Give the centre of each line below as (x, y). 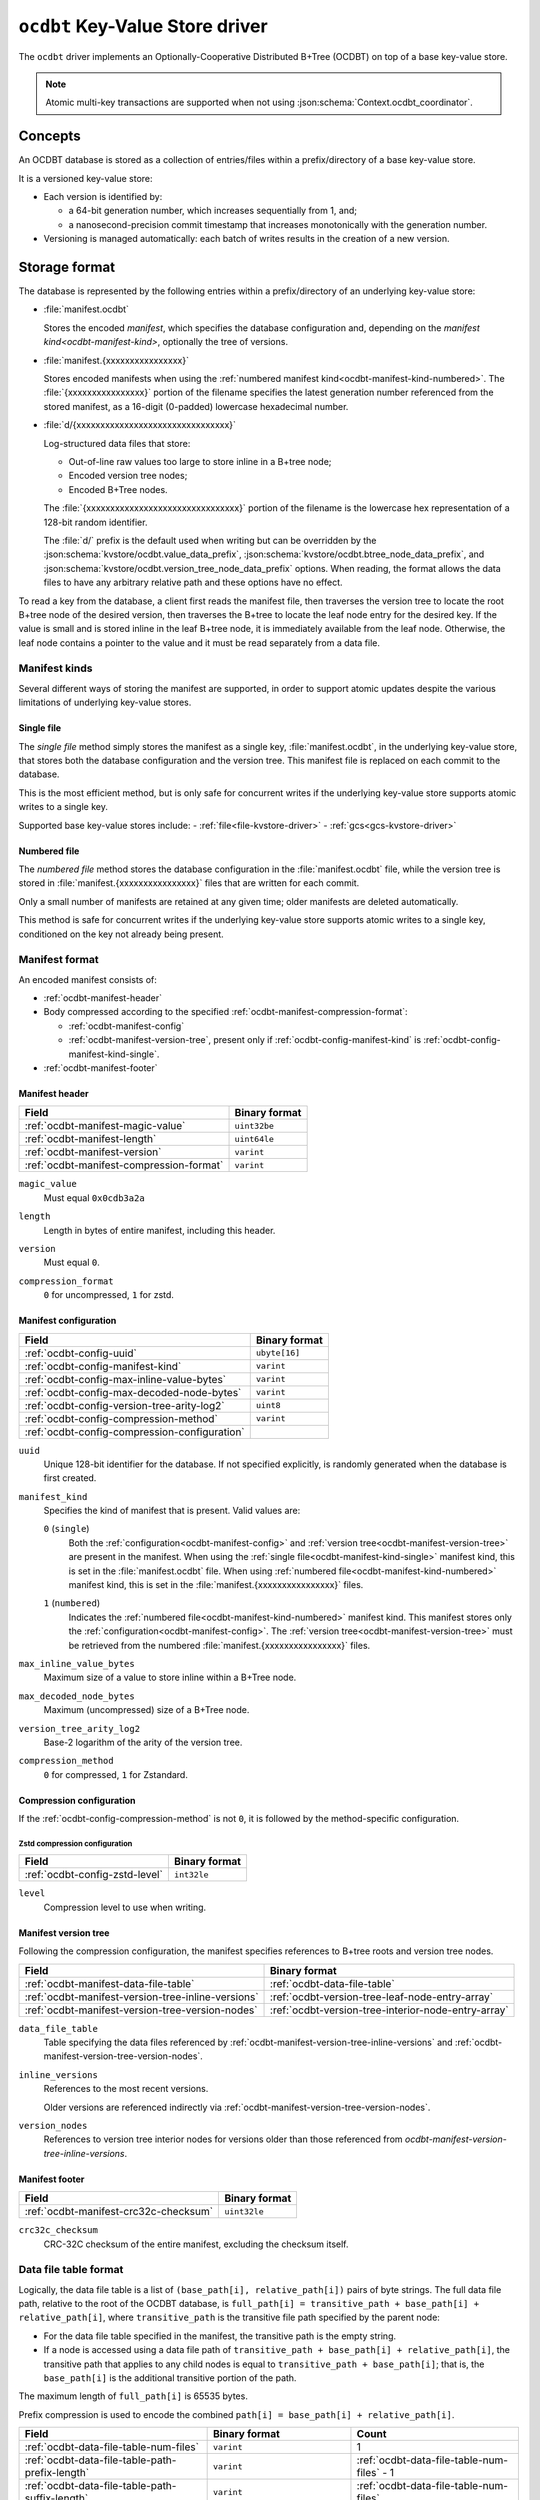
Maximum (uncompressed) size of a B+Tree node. (146, 1710)
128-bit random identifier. (95, 522)
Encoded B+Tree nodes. (118, 489)
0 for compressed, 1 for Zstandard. (116, 1774)
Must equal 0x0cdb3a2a (94, 1197)
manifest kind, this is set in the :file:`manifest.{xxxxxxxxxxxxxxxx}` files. (216, 1585)
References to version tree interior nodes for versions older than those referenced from (223, 2139)
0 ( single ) (66, 1529)
